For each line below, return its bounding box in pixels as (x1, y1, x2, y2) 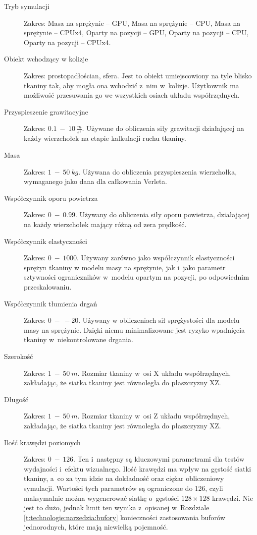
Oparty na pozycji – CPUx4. (24, 37, 111, 47)
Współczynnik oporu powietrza (4, 192, 98, 203)
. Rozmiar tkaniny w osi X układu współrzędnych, (77, 367, 231, 378)
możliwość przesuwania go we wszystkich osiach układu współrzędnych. (24, 90, 240, 100)
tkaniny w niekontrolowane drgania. (24, 334, 134, 345)
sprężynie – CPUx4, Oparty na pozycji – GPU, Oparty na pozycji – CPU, (24, 27, 249, 38)
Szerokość (4, 351, 33, 361)
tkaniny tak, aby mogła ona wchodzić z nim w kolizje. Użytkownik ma (24, 80, 239, 90)
